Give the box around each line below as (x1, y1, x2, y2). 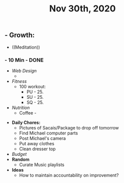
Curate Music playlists (19, 162, 65, 168)
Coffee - (19, 110, 37, 116)
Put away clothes (19, 140, 55, 146)
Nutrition (11, 105, 30, 111)
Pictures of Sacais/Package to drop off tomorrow (19, 124, 119, 130)
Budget (11, 151, 27, 157)
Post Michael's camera (19, 135, 66, 141)
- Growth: (4, 31, 35, 40)
